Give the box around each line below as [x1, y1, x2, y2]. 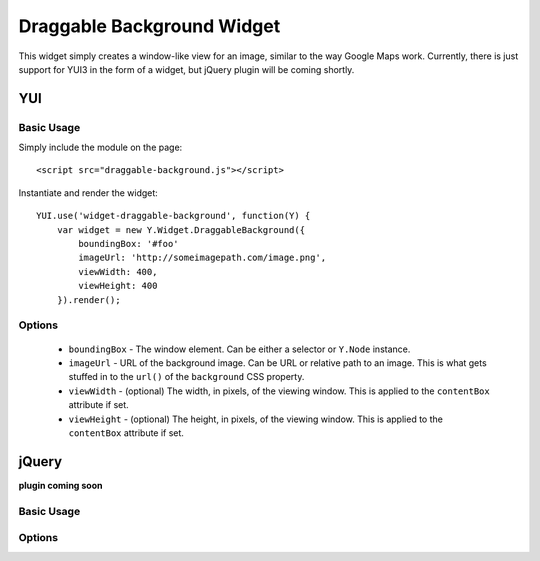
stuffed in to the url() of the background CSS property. [68, 371, 305, 383]
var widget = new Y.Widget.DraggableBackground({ [56, 224, 305, 235]
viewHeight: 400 [78, 280, 158, 292]
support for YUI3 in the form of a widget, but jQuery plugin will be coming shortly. [18, 63, 355, 75]
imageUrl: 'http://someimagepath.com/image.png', [78, 252, 327, 264]
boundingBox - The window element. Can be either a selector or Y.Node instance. [68, 343, 411, 355]
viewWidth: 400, [78, 266, 158, 277]
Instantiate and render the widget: [18, 186, 159, 199]
